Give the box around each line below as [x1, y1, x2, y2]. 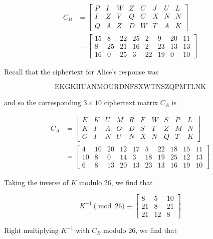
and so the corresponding [4, 97, 81, 107]
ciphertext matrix [104, 97, 158, 107]
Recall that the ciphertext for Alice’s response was [4, 66, 159, 77]
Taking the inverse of [4, 177, 69, 187]
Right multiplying [4, 225, 59, 235]
